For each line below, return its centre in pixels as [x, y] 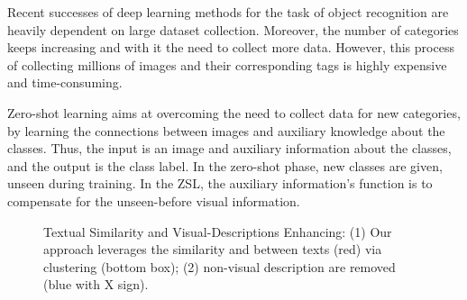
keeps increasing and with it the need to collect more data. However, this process [231, 47]
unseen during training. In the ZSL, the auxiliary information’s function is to [220, 183]
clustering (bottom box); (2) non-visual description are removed [220, 266]
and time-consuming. [65, 82]
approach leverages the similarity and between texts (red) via [213, 249]
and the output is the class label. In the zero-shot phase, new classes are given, [225, 165]
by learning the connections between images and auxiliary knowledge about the [226, 130]
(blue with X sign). [96, 284]
